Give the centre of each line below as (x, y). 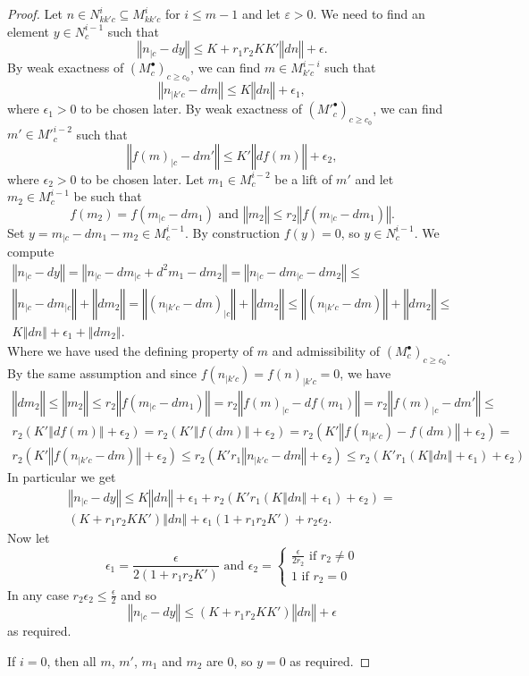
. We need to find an (369, 13)
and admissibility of (326, 351)
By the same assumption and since (102, 373)
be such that (108, 196)
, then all (71, 661)
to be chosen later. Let (143, 178)
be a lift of (303, 178)
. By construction (233, 232)
